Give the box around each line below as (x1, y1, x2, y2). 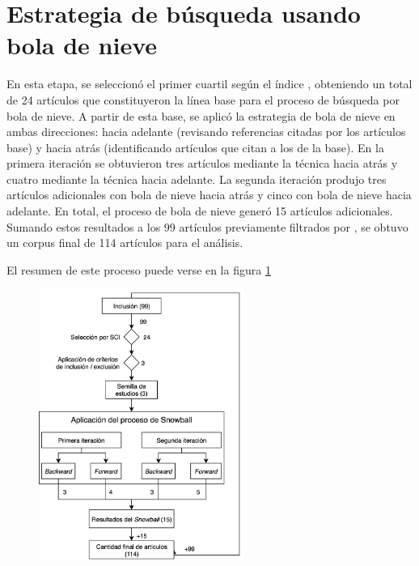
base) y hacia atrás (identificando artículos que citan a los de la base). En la (6, 138, 384, 155)
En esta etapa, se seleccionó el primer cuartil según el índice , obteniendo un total (6, 75, 413, 92)
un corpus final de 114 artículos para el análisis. (6, 234, 243, 251)
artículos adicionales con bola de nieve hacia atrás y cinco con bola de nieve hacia (6, 186, 412, 203)
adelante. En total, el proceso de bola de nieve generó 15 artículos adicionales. (6, 202, 393, 219)
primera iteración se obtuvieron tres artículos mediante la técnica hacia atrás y (6, 155, 398, 172)
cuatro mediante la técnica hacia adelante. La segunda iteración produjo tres (6, 170, 387, 187)
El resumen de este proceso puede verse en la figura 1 (6, 261, 271, 278)
